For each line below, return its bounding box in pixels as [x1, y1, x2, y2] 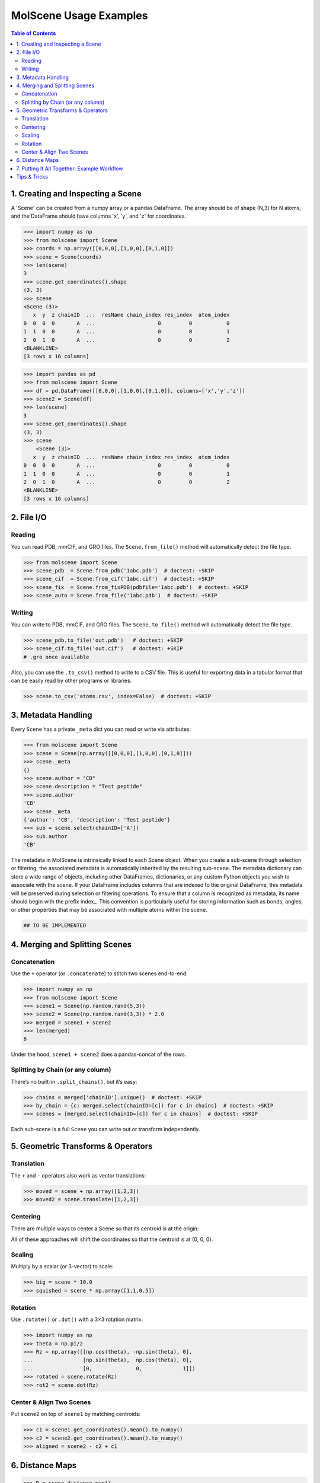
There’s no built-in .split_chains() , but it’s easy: [11, 1078, 137, 1085]
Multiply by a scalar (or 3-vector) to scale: [11, 1263, 114, 1270]
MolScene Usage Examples [11, 9, 148, 22]
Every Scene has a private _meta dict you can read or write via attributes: [11, 725, 191, 733]
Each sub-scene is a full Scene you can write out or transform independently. [11, 1126, 200, 1133]
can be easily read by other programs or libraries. [11, 677, 132, 684]
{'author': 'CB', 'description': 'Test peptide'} [23, 816, 171, 823]
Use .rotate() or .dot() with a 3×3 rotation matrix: [11, 1316, 143, 1323]
